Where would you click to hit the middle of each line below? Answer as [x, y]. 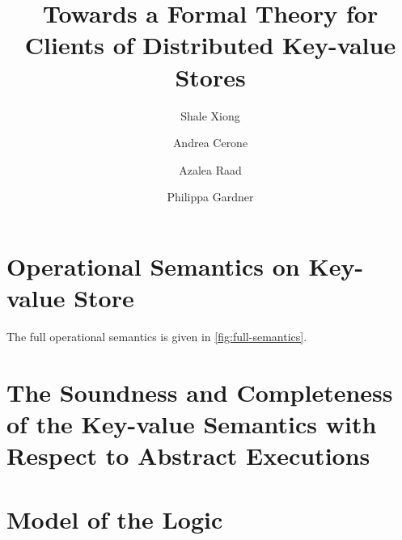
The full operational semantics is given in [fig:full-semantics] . [157, 336]
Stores [210, 76]
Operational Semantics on [153, 266]
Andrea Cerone [210, 143]
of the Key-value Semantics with [192, 423]
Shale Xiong [210, 115]
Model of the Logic [115, 519]
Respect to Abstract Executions [188, 456]
